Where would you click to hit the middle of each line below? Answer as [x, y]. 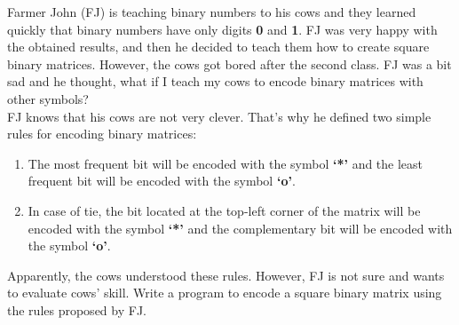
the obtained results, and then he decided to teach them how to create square [218, 47]
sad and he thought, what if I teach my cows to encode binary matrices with [215, 81]
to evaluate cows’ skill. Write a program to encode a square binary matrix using [225, 293]
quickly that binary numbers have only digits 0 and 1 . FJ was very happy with [222, 29]
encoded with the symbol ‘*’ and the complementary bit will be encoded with [240, 228]
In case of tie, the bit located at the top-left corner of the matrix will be [224, 210]
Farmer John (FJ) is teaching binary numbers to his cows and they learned [212, 12]
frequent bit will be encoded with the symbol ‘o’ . [162, 181]
